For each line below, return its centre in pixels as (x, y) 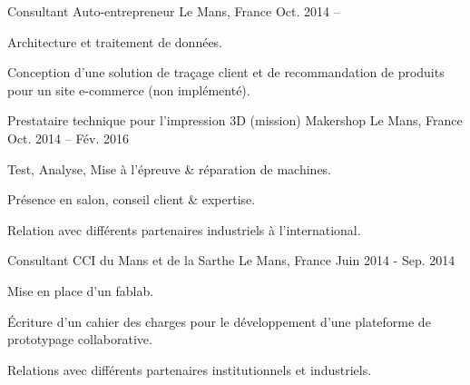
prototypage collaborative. (80, 339)
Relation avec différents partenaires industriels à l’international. (184, 229)
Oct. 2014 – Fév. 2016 (68, 138)
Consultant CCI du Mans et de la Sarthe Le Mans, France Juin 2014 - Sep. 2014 (231, 260)
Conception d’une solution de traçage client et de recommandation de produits (226, 72)
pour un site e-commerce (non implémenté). (129, 89)
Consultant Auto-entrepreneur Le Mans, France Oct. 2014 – (174, 11)
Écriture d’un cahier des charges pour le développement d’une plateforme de (219, 321)
